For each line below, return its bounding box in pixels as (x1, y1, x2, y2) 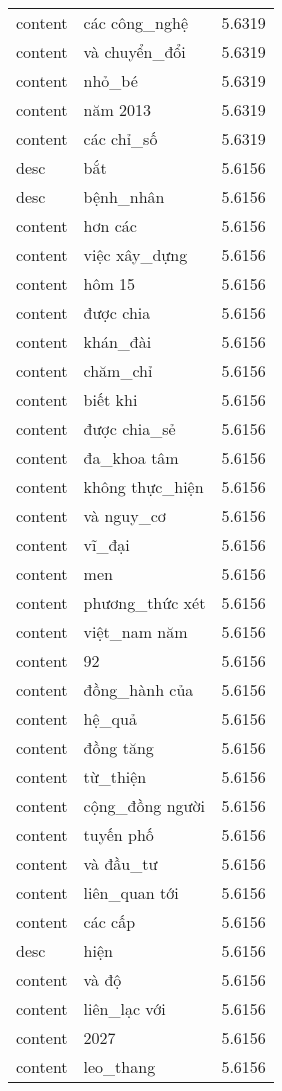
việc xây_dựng (83, 243, 188, 266)
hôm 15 (83, 272, 136, 295)
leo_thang (83, 1055, 156, 1078)
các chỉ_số (83, 127, 158, 150)
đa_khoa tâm (83, 446, 179, 469)
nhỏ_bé (83, 69, 138, 92)
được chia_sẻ (83, 417, 176, 440)
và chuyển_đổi (83, 40, 186, 63)
